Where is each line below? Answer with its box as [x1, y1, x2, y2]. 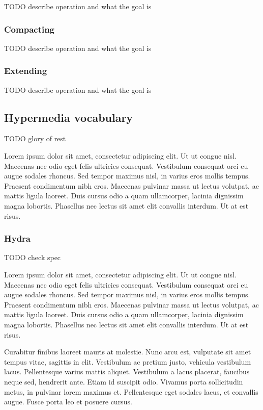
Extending [4, 64, 47, 77]
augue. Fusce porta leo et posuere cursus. [4, 396, 132, 407]
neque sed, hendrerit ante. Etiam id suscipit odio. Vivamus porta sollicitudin [4, 376, 243, 387]
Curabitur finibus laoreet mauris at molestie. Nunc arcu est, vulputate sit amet [4, 346, 251, 357]
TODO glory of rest [4, 133, 66, 144]
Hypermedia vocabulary [4, 109, 133, 125]
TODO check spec [4, 252, 61, 263]
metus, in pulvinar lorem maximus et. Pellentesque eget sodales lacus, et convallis [4, 386, 258, 397]
